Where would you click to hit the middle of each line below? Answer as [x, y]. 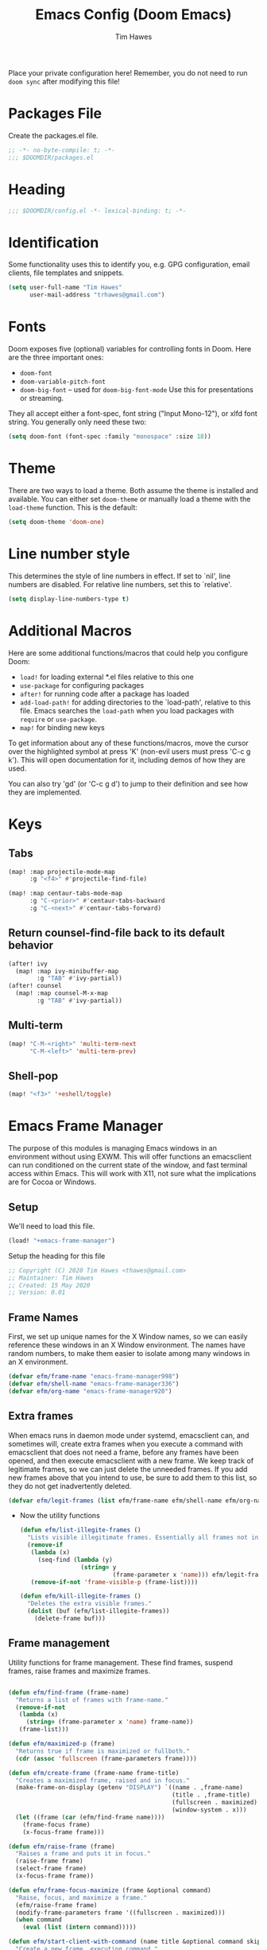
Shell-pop [33, 1076]
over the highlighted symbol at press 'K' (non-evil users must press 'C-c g [130, 751]
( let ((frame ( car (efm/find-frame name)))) [90, 1817]
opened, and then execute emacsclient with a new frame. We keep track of [131, 1460]
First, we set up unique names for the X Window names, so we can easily [128, 1337]
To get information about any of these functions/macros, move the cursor [128, 743]
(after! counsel [35, 986]
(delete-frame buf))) [70, 1619]
